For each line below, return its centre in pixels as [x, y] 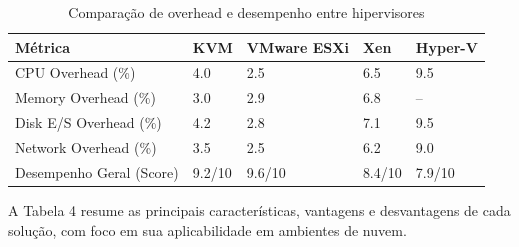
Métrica [43, 46]
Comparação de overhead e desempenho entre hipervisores [246, 12]
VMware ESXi [297, 46]
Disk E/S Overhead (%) [88, 122]
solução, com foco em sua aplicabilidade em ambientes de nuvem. [207, 229]
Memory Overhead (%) [85, 97]
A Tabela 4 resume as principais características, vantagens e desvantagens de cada [259, 209]
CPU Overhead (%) [75, 72]
